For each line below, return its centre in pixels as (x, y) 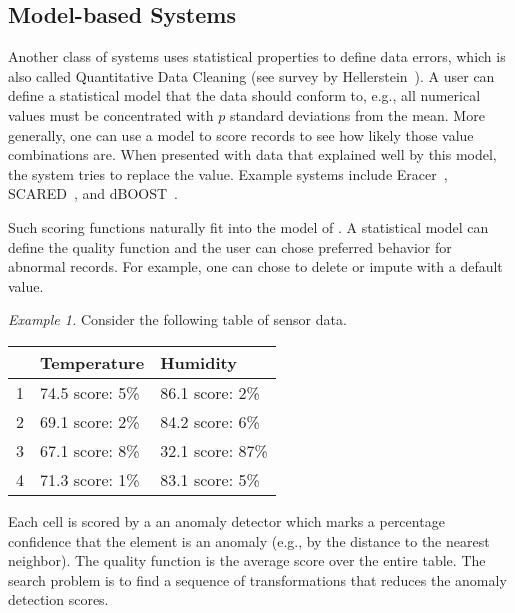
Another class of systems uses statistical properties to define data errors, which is (257, 56)
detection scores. (58, 599)
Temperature (92, 362)
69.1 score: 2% (90, 421)
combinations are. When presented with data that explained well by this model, (252, 154)
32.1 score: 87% (214, 450)
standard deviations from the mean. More (357, 114)
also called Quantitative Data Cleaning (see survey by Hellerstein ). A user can (251, 75)
